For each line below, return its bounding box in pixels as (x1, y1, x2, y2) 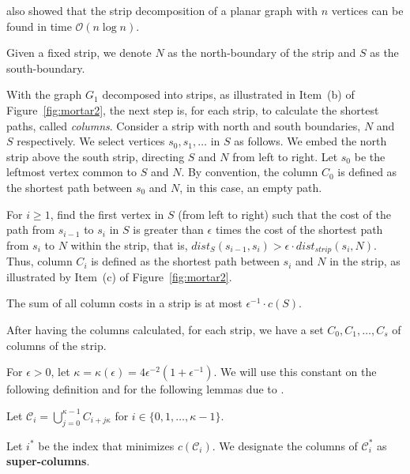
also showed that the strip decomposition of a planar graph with (6, 2, 318, 18)
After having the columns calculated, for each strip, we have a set (6, 321, 324, 337)
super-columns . (6, 453, 90, 469)
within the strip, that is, (70, 236, 188, 253)
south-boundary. (6, 59, 85, 76)
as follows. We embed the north (234, 133, 387, 149)
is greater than (133, 221, 204, 238)
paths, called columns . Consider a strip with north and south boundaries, (6, 117, 361, 134)
